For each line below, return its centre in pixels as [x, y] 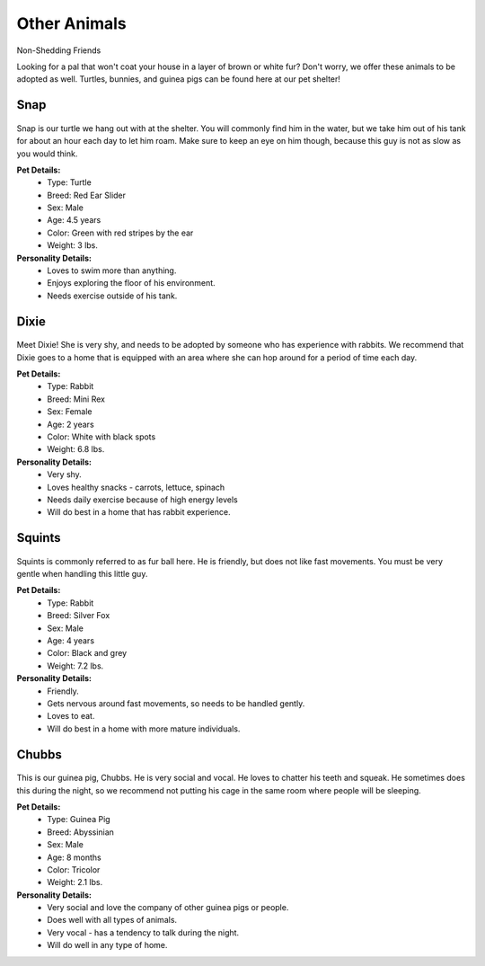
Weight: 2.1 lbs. [75, 882]
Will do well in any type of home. [107, 945]
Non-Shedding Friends [59, 50]
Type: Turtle [69, 182]
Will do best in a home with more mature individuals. [144, 729]
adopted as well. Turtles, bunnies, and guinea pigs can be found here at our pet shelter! [179, 79]
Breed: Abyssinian [80, 832]
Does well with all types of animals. [112, 920]
